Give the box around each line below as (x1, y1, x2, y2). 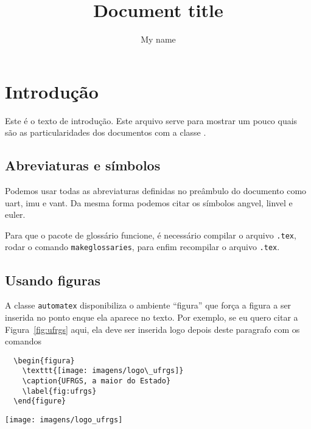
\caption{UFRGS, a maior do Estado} (22, 377, 171, 386)
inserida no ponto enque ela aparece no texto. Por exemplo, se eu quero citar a (5, 311, 298, 323)
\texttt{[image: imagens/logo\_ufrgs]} (22, 366, 184, 375)
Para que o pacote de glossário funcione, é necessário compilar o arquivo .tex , (5, 228, 296, 241)
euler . (5, 208, 26, 221)
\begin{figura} (13, 356, 75, 365)
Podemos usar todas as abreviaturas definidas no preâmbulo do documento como (5, 184, 307, 197)
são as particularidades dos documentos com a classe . (5, 126, 206, 139)
